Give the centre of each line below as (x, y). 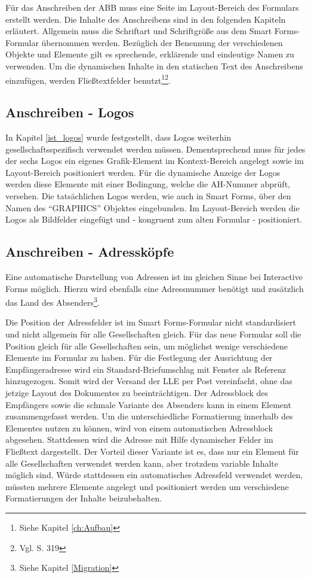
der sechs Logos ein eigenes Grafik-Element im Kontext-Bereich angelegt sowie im (155, 161)
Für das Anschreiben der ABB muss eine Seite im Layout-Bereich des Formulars (152, 7)
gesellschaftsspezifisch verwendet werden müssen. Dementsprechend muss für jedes (155, 149)
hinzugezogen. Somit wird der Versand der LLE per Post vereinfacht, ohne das (149, 381)
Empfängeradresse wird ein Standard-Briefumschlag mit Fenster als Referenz (146, 369)
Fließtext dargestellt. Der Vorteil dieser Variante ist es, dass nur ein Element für (152, 451)
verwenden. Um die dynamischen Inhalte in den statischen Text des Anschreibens (154, 66)
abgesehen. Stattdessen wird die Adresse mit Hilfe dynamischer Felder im (139, 439)
